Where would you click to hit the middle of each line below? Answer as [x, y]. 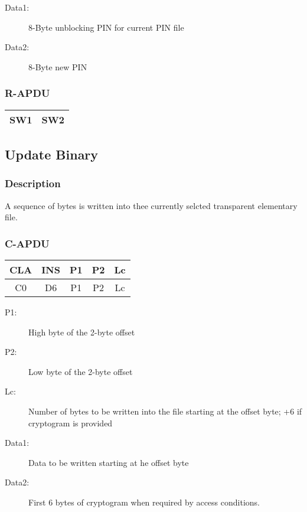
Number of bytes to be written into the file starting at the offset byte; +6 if [165, 411]
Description [33, 183]
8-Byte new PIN [58, 66]
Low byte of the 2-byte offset [81, 371]
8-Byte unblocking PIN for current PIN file [106, 27]
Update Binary [52, 154]
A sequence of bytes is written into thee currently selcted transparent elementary [151, 205]
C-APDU [27, 243]
